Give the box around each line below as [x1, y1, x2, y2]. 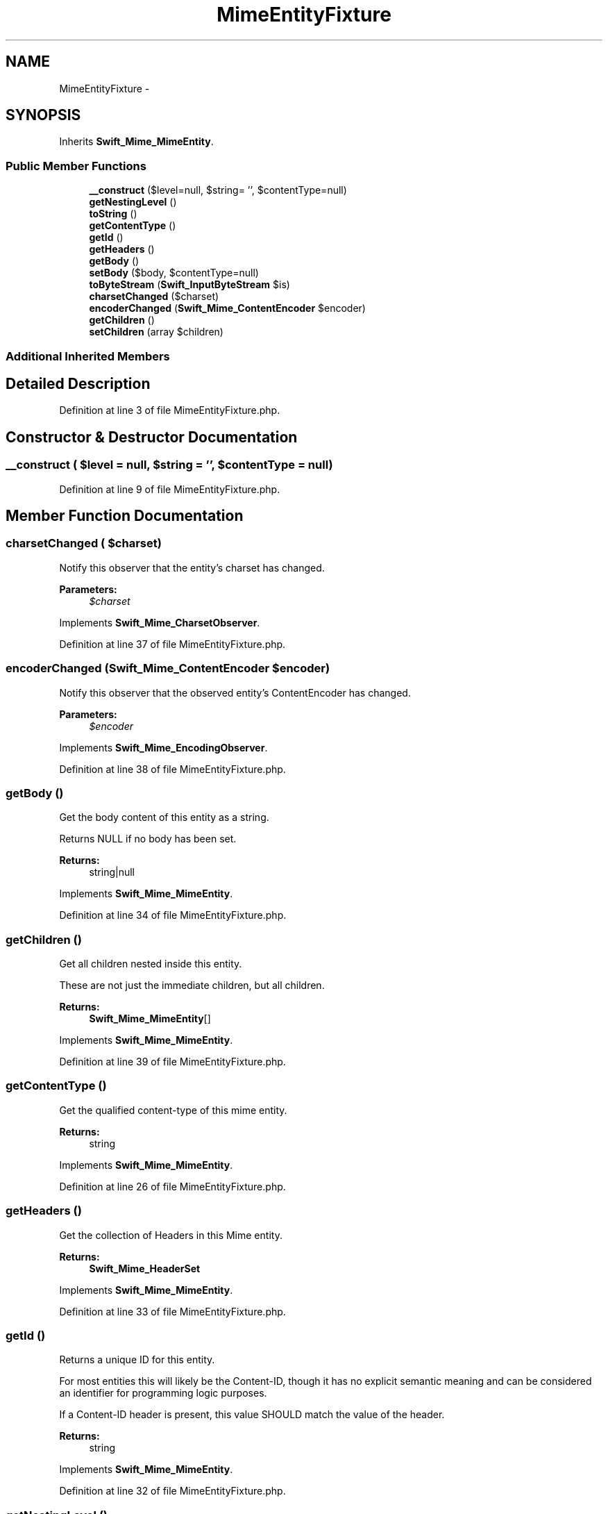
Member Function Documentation [6, 507, 244, 525]
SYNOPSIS [6, 106, 81, 124]
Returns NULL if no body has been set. [59, 833, 237, 845]
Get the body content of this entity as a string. [59, 811, 269, 824]
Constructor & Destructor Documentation [6, 428, 298, 446]
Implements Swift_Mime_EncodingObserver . [59, 741, 268, 754]
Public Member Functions [6, 158, 146, 173]
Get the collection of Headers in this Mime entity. [59, 1229, 282, 1241]
